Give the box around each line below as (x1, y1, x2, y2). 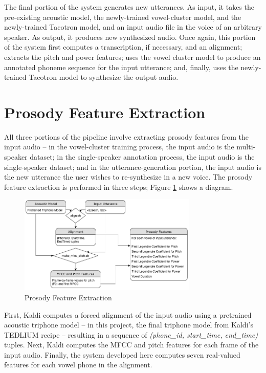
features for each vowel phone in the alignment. (4, 359, 152, 370)
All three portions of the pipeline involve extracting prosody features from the (4, 131, 249, 142)
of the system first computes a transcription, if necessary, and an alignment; (4, 41, 242, 52)
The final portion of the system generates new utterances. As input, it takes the (4, 2, 254, 12)
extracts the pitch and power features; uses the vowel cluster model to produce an (4, 51, 261, 62)
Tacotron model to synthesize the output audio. (29, 72, 179, 82)
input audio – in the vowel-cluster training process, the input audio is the (4, 141, 234, 152)
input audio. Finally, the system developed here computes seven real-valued (4, 349, 240, 360)
